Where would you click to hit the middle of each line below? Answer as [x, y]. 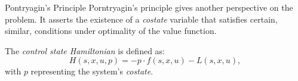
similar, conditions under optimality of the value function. [111, 31]
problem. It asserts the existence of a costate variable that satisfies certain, [141, 19]
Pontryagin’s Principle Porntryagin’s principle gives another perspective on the [149, 7]
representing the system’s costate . [92, 71]
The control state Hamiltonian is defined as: [85, 50]
